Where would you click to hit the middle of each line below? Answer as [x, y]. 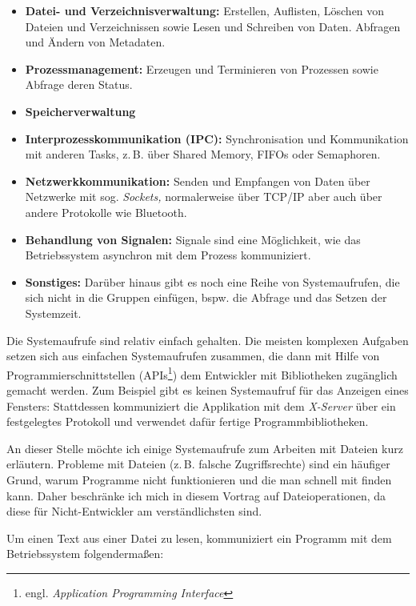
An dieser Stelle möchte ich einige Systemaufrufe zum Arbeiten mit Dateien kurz [205, 448]
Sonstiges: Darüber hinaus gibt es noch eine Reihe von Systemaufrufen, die [212, 281]
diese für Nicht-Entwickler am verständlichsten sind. [134, 511]
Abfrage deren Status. [79, 84]
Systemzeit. [53, 313]
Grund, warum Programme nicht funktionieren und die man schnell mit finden [199, 479]
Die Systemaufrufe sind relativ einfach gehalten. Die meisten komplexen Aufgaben [208, 340]
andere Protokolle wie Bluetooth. [106, 212]
